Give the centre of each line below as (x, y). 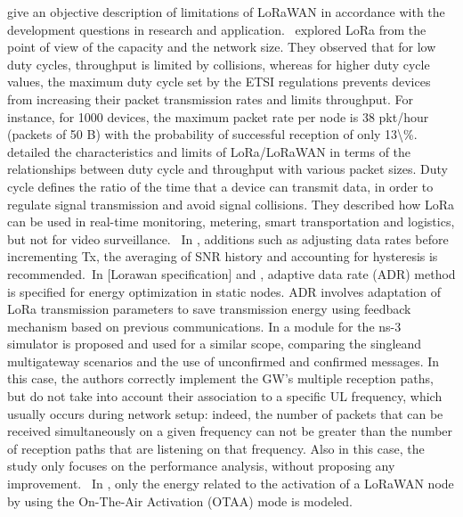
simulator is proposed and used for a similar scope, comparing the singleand (215, 344)
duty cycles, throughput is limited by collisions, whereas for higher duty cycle (219, 64)
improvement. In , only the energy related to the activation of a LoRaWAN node (231, 484)
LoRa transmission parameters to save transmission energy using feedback (209, 309)
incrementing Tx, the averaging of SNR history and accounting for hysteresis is (223, 256)
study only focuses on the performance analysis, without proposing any (201, 466)
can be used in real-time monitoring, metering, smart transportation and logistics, (231, 222)
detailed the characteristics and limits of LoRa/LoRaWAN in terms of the (209, 151)
